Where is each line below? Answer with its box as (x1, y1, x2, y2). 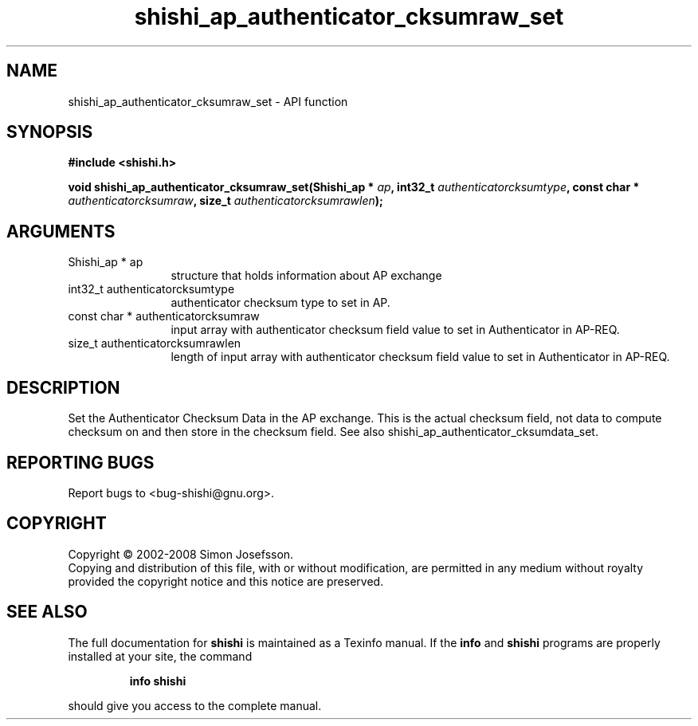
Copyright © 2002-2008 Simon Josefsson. (68, 547, 294, 561)
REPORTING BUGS (6, 452, 155, 473)
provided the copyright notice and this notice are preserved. (68, 574, 384, 588)
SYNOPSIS (6, 122, 93, 143)
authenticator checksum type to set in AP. (171, 296, 390, 310)
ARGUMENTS (6, 221, 116, 241)
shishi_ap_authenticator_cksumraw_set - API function (68, 94, 348, 108)
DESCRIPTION (6, 377, 120, 398)
